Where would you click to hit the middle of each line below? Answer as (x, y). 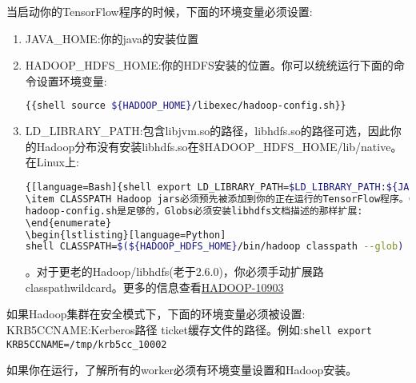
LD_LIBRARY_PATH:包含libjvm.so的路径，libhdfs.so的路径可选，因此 (208, 131)
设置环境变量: (72, 80)
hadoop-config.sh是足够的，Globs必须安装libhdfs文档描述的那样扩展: (194, 211)
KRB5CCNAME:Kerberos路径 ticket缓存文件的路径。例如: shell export (189, 330)
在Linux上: (52, 162)
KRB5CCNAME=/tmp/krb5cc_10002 (87, 344)
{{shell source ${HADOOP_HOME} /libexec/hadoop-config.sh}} (186, 106)
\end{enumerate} (68, 223)
